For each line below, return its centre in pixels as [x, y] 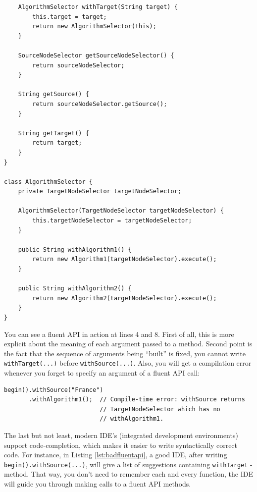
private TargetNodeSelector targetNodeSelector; [100, 191]
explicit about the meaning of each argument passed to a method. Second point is [128, 344]
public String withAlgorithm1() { [75, 249]
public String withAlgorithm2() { [75, 289]
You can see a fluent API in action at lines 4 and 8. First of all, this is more [119, 334]
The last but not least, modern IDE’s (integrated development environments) [121, 435]
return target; [57, 143]
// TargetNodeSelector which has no [160, 409]
